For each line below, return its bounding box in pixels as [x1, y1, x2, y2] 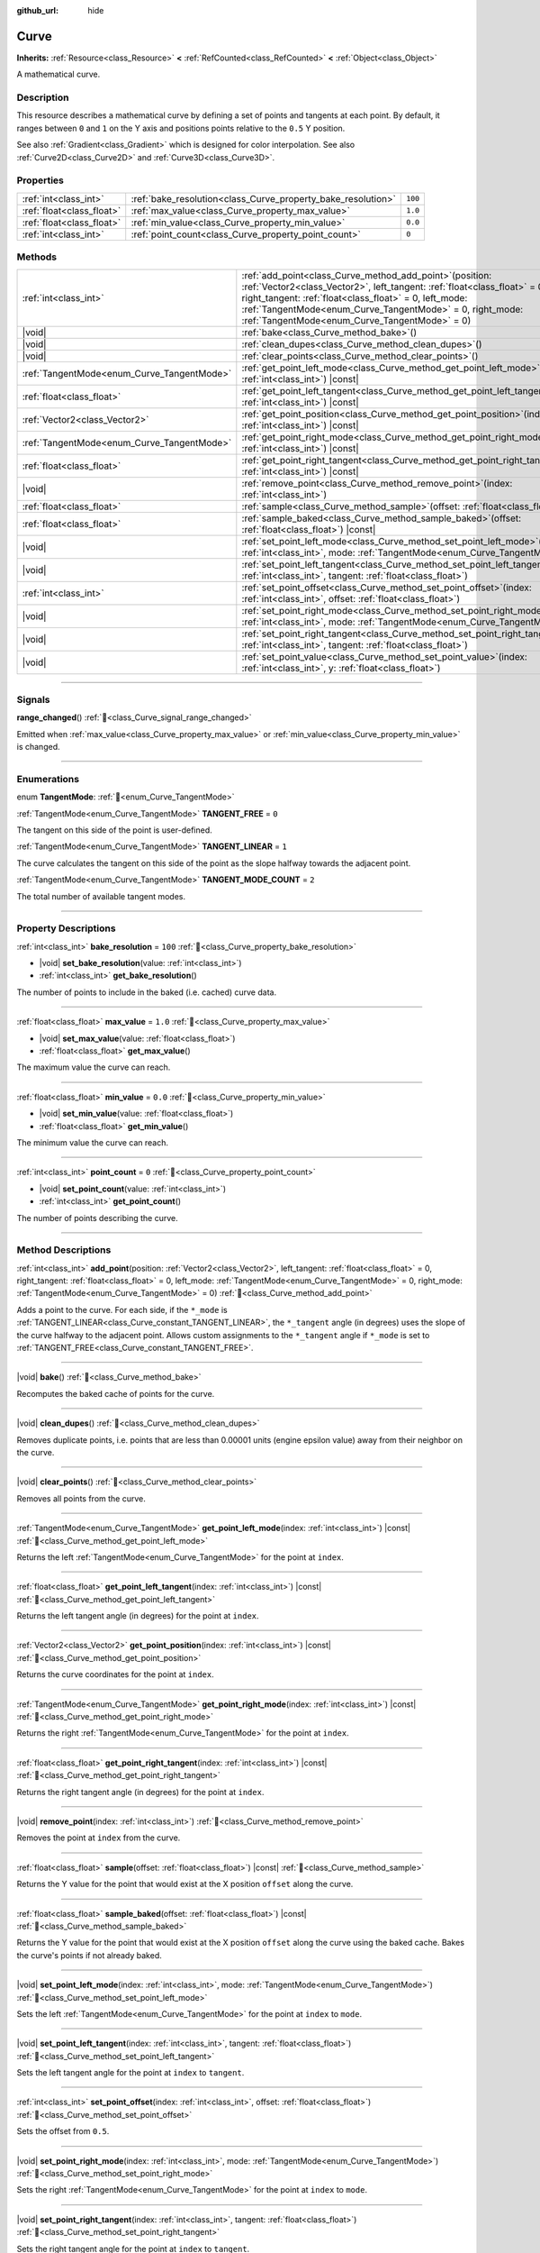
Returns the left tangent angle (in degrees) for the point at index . [16, 1610, 260, 1621]
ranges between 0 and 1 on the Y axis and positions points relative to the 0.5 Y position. [16, 123, 346, 133]
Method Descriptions [16, 1244, 112, 1256]
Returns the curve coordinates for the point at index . [16, 1669, 215, 1680]
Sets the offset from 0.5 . [16, 2126, 110, 2137]
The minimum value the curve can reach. [16, 1136, 169, 1148]
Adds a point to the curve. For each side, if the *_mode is [16, 1304, 229, 1315]
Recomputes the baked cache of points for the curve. [16, 1388, 215, 1399]
